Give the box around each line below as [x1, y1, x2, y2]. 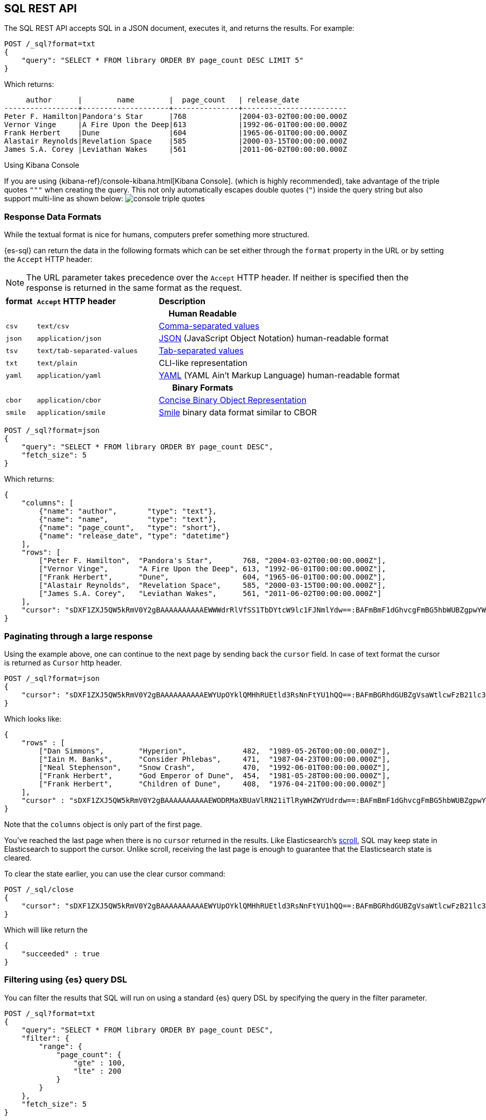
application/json [37, 334, 101, 342]
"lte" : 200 [73, 1066, 121, 1075]
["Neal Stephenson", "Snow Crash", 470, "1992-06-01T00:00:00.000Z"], [39, 763, 391, 772]
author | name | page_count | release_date [26, 96, 300, 104]
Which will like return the [4, 925, 88, 934]
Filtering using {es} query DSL [4, 974, 127, 985]
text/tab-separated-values [37, 346, 138, 355]
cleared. [4, 853, 32, 862]
